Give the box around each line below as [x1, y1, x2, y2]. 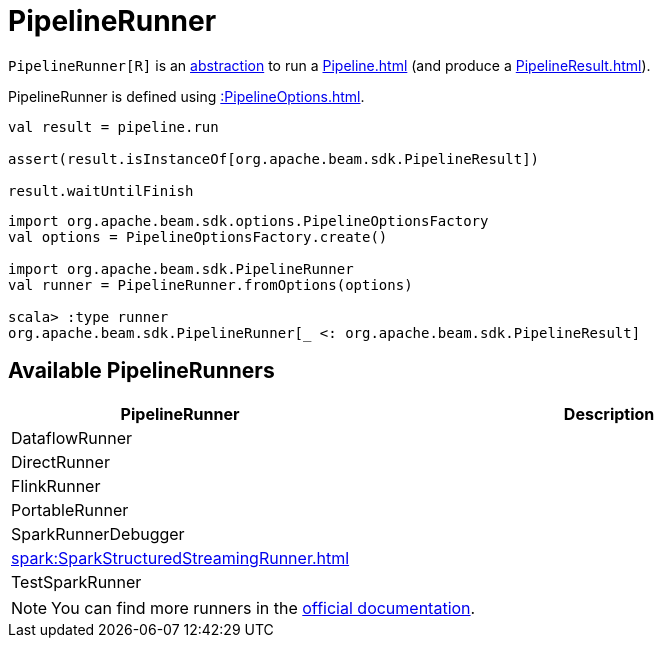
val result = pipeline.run [8, 118, 219, 135]
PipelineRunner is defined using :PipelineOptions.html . [8, 87, 365, 105]
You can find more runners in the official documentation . [51, 597, 476, 618]
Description [563, 403, 655, 424]
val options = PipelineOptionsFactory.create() [8, 228, 388, 245]
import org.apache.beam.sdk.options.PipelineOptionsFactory [8, 212, 489, 229]
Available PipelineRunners [8, 358, 275, 384]
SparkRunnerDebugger [11, 523, 185, 544]
